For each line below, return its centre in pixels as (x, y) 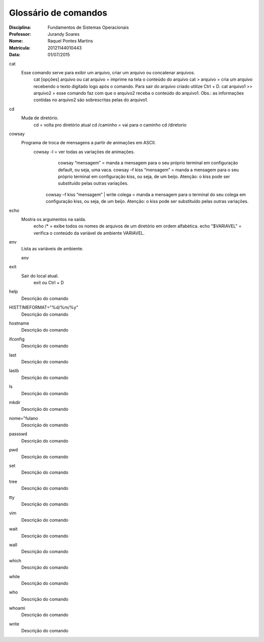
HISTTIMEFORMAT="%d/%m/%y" (44, 308)
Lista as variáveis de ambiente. (52, 249)
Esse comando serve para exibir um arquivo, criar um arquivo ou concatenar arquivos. (108, 72)
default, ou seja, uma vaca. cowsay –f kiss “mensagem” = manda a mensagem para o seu (148, 170)
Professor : (20, 34)
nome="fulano (24, 418)
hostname (19, 323)
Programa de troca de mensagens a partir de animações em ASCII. (88, 143)
